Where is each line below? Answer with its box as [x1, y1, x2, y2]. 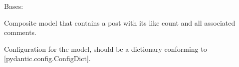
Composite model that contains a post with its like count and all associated [4, 17, 236, 28]
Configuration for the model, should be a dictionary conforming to [4, 43, 207, 54]
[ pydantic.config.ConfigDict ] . [4, 53, 91, 64]
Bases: [4, 1, 23, 11]
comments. [4, 27, 37, 37]
